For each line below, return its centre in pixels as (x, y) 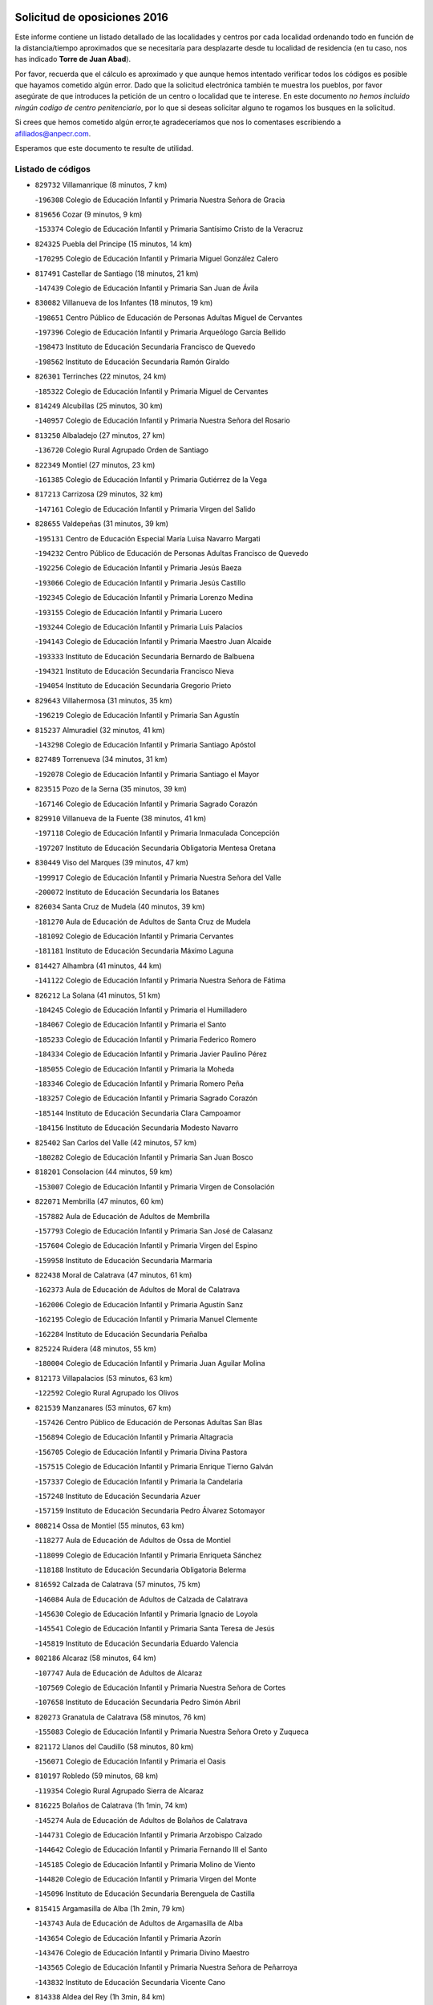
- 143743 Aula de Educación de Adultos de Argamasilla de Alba (139, 1923)
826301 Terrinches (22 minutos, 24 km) (101, 376)
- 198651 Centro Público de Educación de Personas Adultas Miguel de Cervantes (169, 318)
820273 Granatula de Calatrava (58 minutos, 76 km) (121, 1717)
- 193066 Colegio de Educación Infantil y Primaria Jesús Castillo (140, 582)
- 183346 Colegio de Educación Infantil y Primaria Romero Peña (140, 1084)
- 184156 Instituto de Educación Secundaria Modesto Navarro (137, 1128)
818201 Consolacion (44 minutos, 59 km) (103, 1172)
